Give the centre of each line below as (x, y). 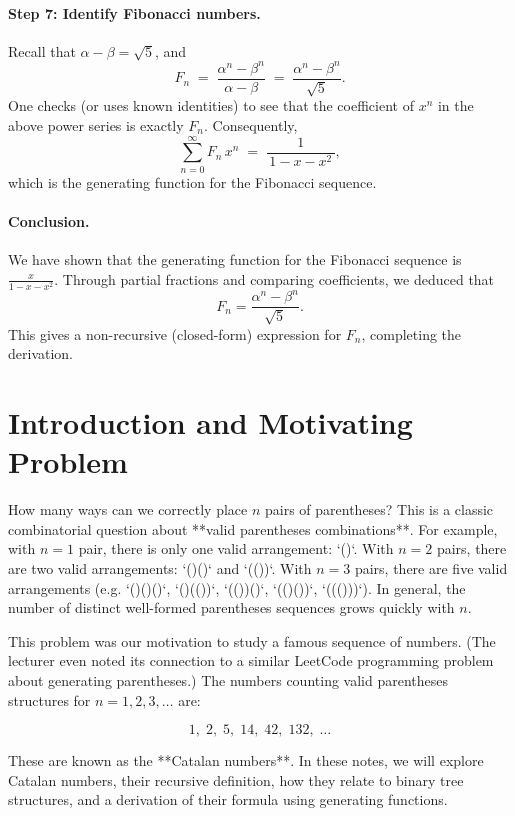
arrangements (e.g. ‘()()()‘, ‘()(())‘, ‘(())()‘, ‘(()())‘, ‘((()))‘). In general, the (237, 587)
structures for (49, 699)
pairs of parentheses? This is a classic (379, 509)
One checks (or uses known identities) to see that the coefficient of (211, 105)
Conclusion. (49, 220)
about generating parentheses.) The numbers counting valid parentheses (228, 679)
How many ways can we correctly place (128, 509)
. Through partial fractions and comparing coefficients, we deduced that (274, 278)
